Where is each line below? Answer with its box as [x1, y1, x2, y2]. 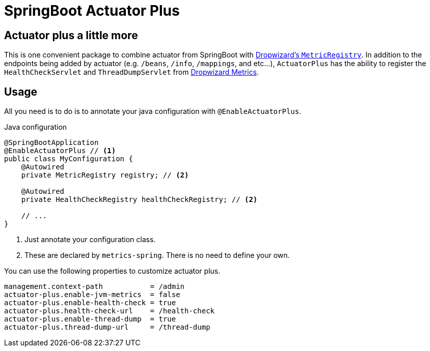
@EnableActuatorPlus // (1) [4, 147, 116, 155]
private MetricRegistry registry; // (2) [21, 171, 189, 180]
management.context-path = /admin [4, 282, 185, 291]
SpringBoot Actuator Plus [4, 2, 180, 19]
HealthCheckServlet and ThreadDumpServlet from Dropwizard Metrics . [4, 68, 259, 77]
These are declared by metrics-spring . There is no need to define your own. [24, 251, 290, 260]
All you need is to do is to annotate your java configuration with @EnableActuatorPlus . [4, 107, 302, 116]
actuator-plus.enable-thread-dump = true [4, 315, 176, 324]
